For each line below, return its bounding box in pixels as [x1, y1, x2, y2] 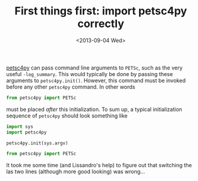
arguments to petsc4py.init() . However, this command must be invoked [6, 77, 186, 84]
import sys [6, 123, 34, 129]
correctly [77, 17, 125, 31]
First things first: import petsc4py [14, 4, 187, 18]
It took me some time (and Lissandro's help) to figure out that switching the [6, 162, 192, 169]
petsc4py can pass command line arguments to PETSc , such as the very [6, 64, 183, 71]
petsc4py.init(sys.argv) [6, 140, 68, 146]
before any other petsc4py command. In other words [6, 83, 136, 90]
